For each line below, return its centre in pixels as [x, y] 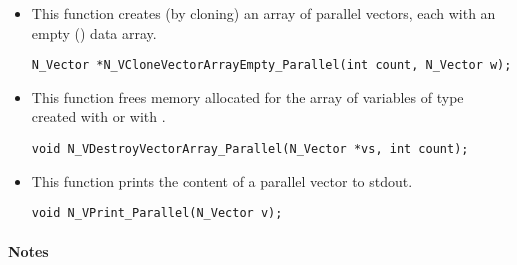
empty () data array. [94, 32]
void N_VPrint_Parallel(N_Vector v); [157, 213]
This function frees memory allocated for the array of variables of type [247, 96]
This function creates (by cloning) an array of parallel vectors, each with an [263, 13]
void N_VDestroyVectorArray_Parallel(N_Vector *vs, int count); [250, 149]
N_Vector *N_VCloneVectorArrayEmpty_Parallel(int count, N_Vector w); [271, 65]
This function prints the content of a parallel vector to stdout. [222, 180]
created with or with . [98, 116]
